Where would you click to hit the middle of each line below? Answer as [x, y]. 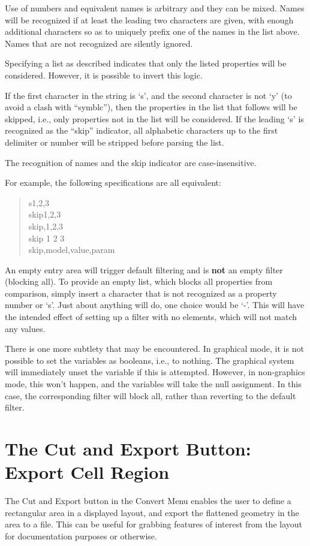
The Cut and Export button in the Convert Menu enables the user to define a [148, 501]
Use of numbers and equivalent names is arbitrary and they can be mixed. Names [155, 8]
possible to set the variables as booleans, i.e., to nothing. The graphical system [150, 360]
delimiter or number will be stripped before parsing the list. [115, 142]
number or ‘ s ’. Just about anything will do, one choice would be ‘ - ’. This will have [155, 305]
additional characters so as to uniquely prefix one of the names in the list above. [152, 31]
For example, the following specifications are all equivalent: [113, 182]
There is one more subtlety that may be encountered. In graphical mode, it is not [154, 349]
